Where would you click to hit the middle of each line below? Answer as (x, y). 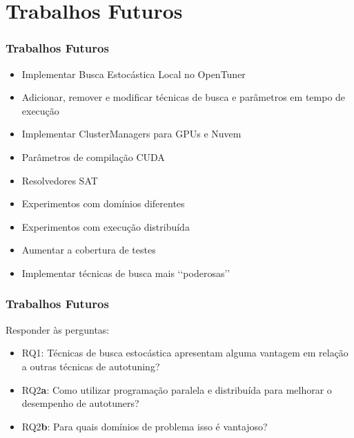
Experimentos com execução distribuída (106, 226)
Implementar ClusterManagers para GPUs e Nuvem (131, 134)
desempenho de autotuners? (80, 403)
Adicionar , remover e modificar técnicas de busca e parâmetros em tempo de (184, 97)
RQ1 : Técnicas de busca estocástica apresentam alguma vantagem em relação (185, 353)
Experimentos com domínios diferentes (103, 203)
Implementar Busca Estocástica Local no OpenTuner (134, 74)
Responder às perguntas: (58, 329)
